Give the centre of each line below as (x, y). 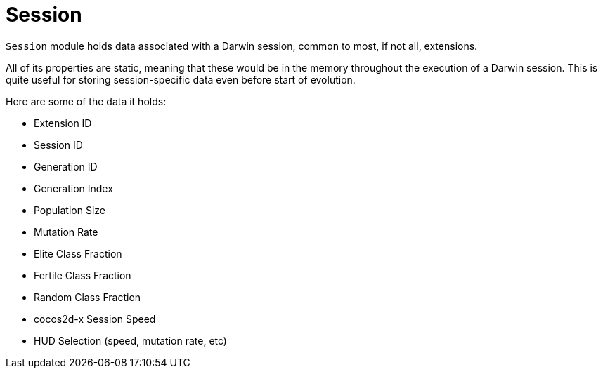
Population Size (70, 210)
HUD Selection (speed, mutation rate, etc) (130, 340)
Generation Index (73, 188)
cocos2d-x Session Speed (95, 319)
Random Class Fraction (87, 297)
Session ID (58, 145)
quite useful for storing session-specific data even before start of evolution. (181, 79)
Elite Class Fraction (78, 253)
